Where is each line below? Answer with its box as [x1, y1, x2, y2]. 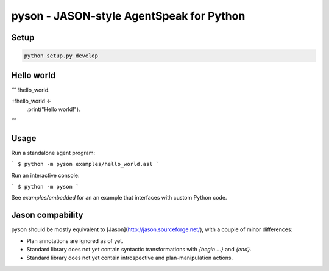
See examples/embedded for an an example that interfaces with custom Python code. [11, 194, 227, 201]
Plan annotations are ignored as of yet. [26, 237, 124, 244]
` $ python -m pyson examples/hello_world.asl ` [11, 161, 160, 168]
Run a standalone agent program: [11, 149, 96, 156]
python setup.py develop [24, 52, 99, 59]
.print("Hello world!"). [26, 106, 80, 113]
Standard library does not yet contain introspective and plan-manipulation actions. [26, 254, 233, 262]
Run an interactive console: [11, 172, 80, 179]
